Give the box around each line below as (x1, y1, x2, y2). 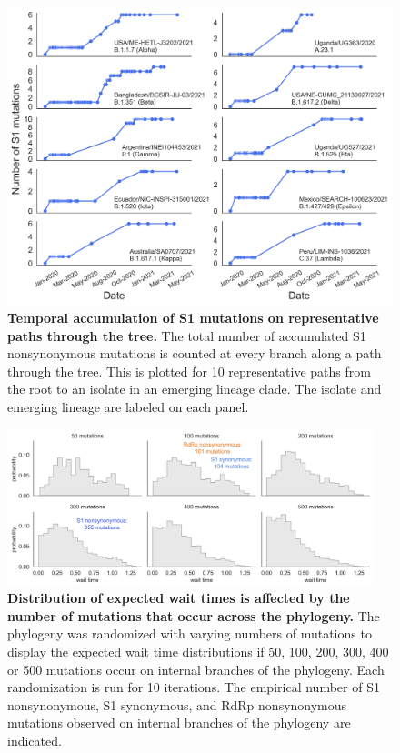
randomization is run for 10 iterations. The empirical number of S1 (7, 678, 380, 697)
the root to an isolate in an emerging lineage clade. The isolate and (7, 379, 382, 398)
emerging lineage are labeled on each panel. (7, 397, 249, 417)
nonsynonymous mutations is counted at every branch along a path (7, 344, 382, 363)
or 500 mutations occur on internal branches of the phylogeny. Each (7, 659, 385, 678)
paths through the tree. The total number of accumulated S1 (7, 326, 366, 345)
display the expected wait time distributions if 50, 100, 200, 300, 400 (7, 641, 389, 660)
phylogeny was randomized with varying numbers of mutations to (7, 624, 372, 643)
